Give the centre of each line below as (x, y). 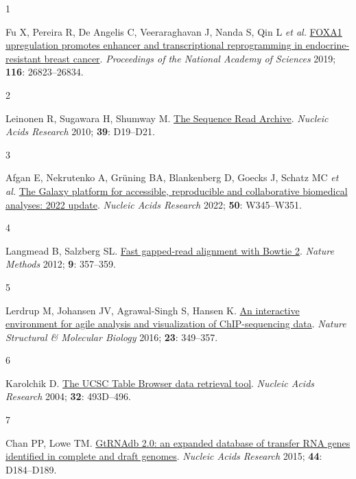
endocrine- (328, 45)
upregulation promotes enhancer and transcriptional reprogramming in (154, 45)
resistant (23, 58)
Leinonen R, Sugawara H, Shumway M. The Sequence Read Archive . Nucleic (167, 118)
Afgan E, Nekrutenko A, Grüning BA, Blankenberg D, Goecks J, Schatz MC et (172, 177)
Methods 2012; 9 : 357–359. (61, 264)
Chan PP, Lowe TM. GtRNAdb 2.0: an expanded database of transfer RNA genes (178, 442)
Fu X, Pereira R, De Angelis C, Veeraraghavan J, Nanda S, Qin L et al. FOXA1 (174, 31)
